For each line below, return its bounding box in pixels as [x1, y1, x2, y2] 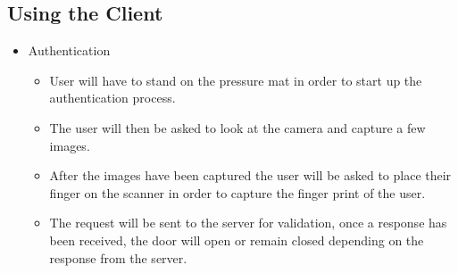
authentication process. [49, 88, 176, 107]
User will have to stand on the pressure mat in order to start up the [49, 70, 422, 89]
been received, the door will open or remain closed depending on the [49, 230, 424, 249]
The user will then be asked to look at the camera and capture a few [49, 118, 426, 136]
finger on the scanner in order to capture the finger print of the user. [49, 183, 426, 202]
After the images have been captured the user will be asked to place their [49, 166, 452, 185]
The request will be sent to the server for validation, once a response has [49, 213, 447, 232]
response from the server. [49, 248, 187, 267]
